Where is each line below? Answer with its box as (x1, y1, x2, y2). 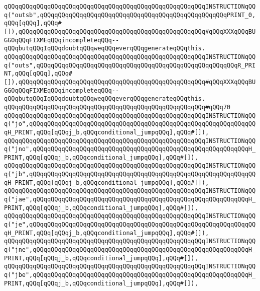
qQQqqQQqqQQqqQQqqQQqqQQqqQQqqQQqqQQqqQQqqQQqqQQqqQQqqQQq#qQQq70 (4, 103, 231, 111)
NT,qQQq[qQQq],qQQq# (4, 70, 73, 78)
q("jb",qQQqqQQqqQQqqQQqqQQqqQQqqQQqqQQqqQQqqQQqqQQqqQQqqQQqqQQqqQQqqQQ (4, 171, 256, 178)
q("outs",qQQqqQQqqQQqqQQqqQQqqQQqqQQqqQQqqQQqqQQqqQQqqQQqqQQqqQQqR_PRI (4, 61, 256, 69)
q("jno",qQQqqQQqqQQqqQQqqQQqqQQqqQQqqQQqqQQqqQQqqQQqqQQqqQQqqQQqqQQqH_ (4, 146, 256, 153)
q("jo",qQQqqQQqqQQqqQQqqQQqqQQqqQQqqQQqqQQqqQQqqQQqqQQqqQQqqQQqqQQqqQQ (4, 120, 256, 128)
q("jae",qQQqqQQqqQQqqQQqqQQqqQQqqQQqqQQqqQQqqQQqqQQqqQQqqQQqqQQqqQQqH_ (4, 196, 256, 203)
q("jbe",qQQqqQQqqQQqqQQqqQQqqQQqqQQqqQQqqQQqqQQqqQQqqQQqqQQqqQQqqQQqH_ (4, 271, 256, 278)
